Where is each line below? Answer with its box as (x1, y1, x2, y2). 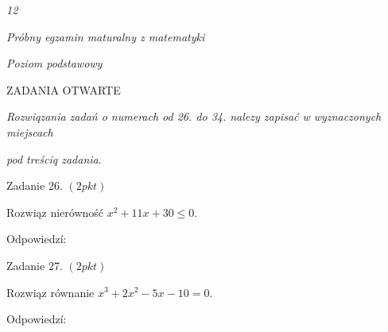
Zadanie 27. (6, 257, 63, 273)
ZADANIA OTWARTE (6, 81, 121, 98)
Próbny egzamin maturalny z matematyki (6, 28, 205, 44)
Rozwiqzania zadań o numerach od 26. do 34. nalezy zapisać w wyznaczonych (6, 108, 382, 125)
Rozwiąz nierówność (6, 203, 104, 220)
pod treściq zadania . (6, 150, 102, 167)
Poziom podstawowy (6, 55, 103, 71)
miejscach (6, 123, 53, 140)
